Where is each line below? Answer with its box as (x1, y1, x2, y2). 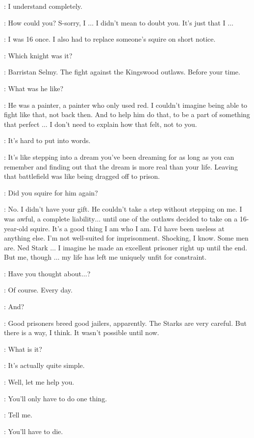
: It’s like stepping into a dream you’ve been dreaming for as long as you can (4, 151, 234, 162)
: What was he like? (4, 83, 64, 93)
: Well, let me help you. (4, 377, 75, 387)
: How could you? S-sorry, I (4, 17, 86, 27)
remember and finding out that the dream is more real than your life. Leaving (4, 161, 238, 171)
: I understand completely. (4, 1, 82, 11)
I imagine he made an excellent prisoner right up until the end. (58, 242, 248, 252)
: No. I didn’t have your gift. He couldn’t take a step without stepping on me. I (4, 204, 242, 214)
